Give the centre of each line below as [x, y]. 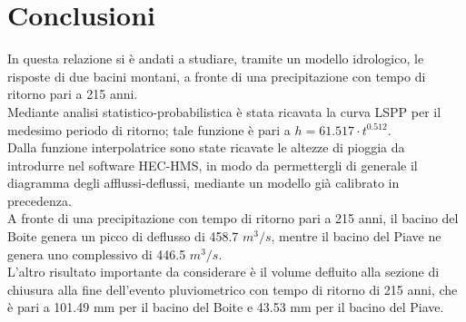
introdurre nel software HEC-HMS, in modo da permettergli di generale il [213, 165]
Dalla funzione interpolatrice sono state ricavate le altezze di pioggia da [206, 147]
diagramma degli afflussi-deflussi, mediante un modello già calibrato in [203, 183]
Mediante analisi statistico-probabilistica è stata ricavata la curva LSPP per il [224, 111]
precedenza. [40, 200]
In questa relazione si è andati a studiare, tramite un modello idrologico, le [216, 59]
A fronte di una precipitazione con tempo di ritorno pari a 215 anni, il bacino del [233, 218]
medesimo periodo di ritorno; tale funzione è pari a [149, 129]
